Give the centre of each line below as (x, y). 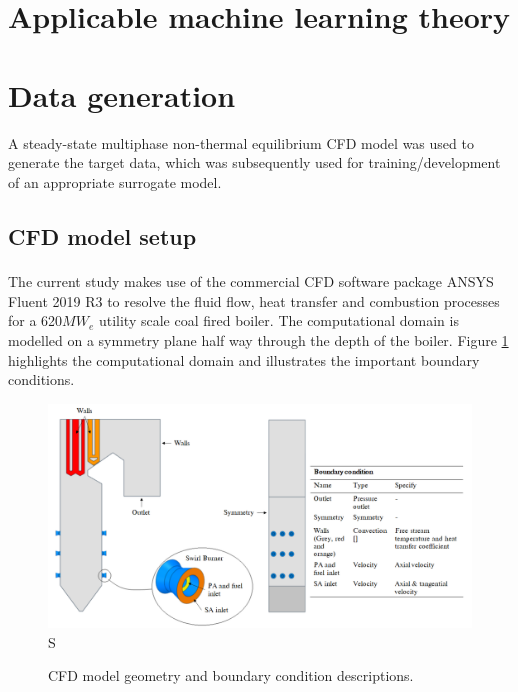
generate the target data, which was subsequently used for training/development (254, 162)
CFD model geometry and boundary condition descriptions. (231, 675)
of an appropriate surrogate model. (115, 181)
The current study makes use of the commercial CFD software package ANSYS (251, 281)
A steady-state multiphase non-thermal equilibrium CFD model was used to (241, 142)
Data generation (122, 94)
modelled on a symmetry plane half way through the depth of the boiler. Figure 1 (258, 339)
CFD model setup (102, 235)
